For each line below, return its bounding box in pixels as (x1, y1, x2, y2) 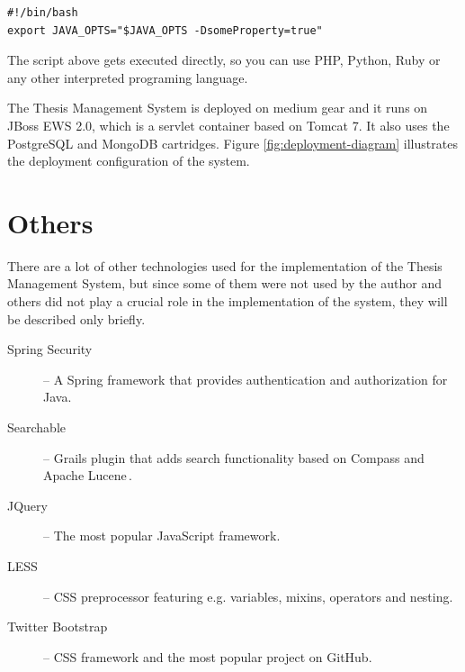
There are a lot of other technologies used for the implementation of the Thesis (7, 256, 443, 275)
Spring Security (7, 340, 93, 359)
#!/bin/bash (7, 6, 78, 19)
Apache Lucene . (43, 466, 132, 485)
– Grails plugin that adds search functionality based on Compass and (43, 448, 425, 467)
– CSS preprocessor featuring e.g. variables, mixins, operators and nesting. (43, 586, 453, 605)
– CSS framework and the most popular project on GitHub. (43, 647, 372, 666)
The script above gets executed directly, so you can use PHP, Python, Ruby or (7, 50, 441, 69)
